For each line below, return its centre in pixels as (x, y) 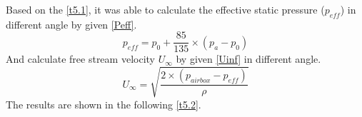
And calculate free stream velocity (80, 59)
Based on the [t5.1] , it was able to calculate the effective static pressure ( (165, 9)
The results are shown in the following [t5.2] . (104, 104)
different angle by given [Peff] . (71, 24)
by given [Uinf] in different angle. (248, 59)
